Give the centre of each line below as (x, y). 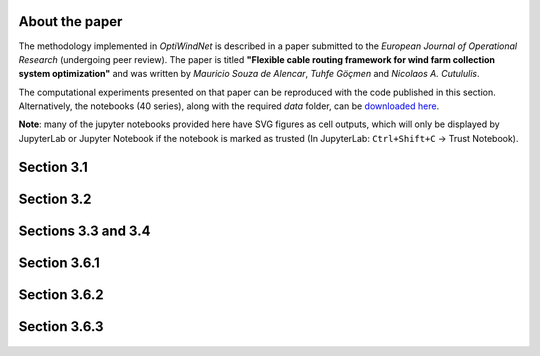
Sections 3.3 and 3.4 (84, 230)
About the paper (70, 21)
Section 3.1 (53, 166)
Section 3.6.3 (61, 326)
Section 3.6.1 (59, 262)
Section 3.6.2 (61, 294)
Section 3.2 (55, 198)
